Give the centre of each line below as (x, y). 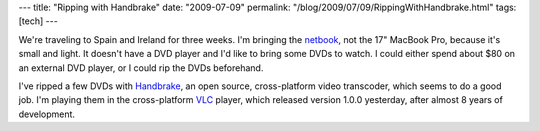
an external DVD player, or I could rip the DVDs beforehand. (141, 67)
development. (46, 114)
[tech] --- (38, 21)
